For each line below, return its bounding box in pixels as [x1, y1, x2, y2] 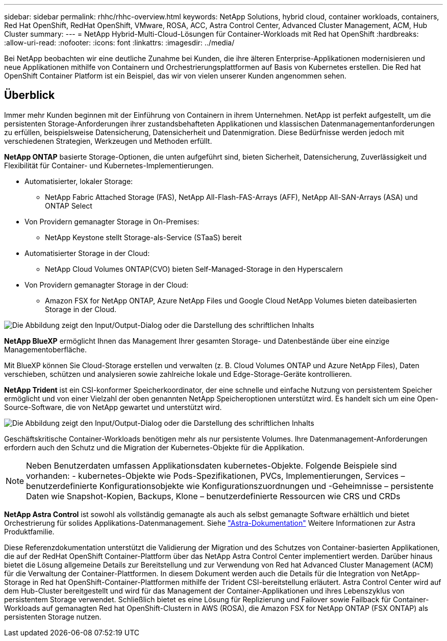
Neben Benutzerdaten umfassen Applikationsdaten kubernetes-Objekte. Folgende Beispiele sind [26, 460, 397, 471]
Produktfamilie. [4, 527, 55, 536]
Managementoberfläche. [4, 345, 87, 354]
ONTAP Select [45, 201, 92, 210]
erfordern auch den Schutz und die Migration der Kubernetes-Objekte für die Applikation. [4, 443, 305, 452]
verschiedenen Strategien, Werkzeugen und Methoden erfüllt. [4, 136, 212, 145]
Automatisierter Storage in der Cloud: [24, 248, 150, 258]
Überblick [4, 89, 55, 102]
